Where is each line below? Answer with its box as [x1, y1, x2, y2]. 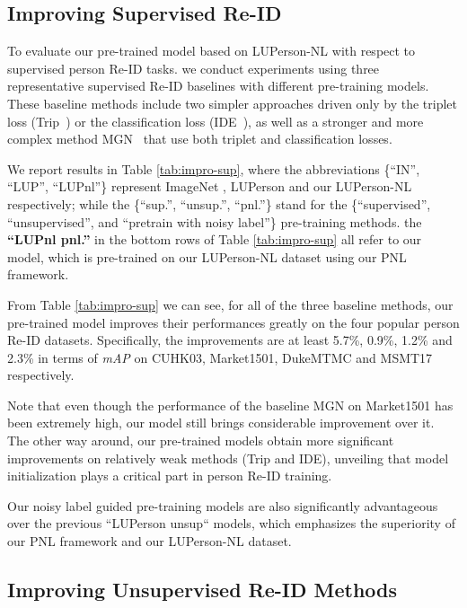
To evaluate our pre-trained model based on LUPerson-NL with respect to [7, 41, 416, 60]
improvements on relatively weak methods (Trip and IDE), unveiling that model [7, 448, 449, 467]
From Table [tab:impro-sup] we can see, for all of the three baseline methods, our [7, 295, 454, 313]
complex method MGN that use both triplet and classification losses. [7, 129, 392, 148]
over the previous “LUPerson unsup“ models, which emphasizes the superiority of [7, 514, 455, 533]
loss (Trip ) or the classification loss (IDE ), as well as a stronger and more [7, 111, 424, 130]
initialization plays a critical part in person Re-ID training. [7, 466, 332, 485]
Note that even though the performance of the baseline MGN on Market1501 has [7, 395, 454, 414]
